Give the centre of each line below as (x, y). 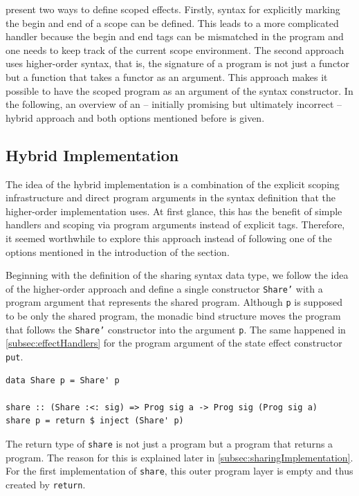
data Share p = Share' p (63, 380)
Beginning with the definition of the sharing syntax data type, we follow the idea (177, 275)
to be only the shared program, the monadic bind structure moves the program (173, 316)
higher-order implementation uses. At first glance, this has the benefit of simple (174, 211)
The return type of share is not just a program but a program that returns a (169, 443)
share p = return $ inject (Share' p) (95, 421)
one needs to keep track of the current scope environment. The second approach (175, 49)
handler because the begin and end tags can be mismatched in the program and (175, 36)
